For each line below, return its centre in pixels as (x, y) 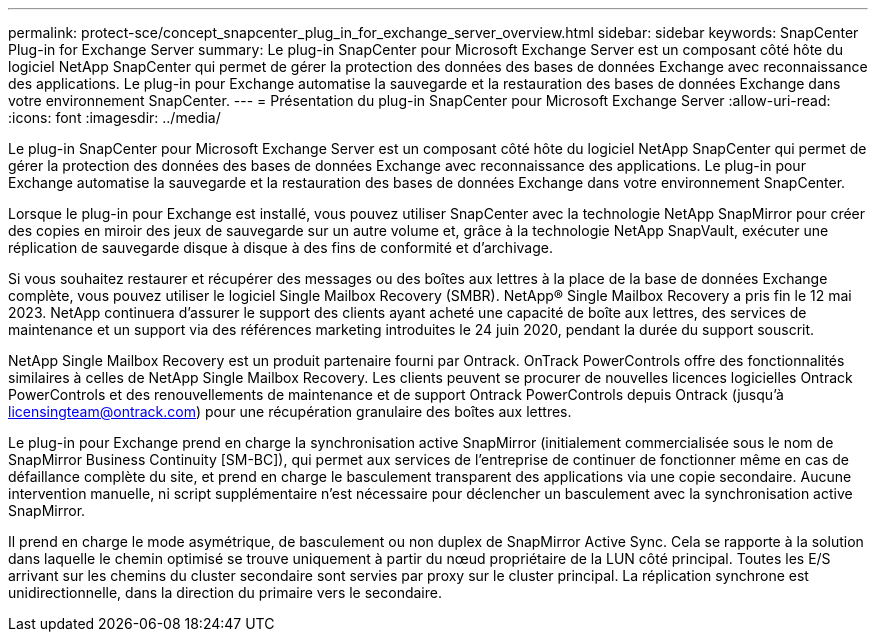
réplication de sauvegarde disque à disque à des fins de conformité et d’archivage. (280, 247)
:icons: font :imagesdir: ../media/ (114, 117)
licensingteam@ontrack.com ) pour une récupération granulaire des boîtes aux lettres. (290, 411)
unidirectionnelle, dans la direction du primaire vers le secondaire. (225, 592)
